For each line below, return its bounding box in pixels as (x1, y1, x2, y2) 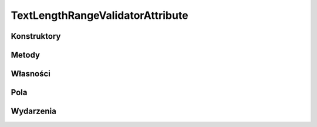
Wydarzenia (11, 106, 57, 116)
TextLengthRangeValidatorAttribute (11, 9, 188, 22)
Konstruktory (11, 31, 61, 41)
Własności (11, 69, 51, 79)
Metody (11, 50, 41, 60)
